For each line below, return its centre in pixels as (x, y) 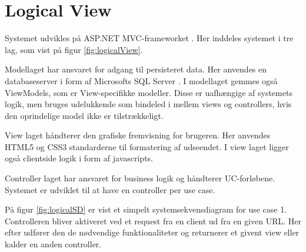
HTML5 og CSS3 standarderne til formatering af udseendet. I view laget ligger (147, 146)
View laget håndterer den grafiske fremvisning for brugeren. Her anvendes (138, 135)
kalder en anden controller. (53, 244)
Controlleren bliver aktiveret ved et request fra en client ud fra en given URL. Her (153, 220)
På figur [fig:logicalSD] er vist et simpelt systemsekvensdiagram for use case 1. (146, 209)
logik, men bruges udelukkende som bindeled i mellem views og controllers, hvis (148, 104)
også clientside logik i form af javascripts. (79, 158)
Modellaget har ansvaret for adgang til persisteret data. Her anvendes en (136, 69)
